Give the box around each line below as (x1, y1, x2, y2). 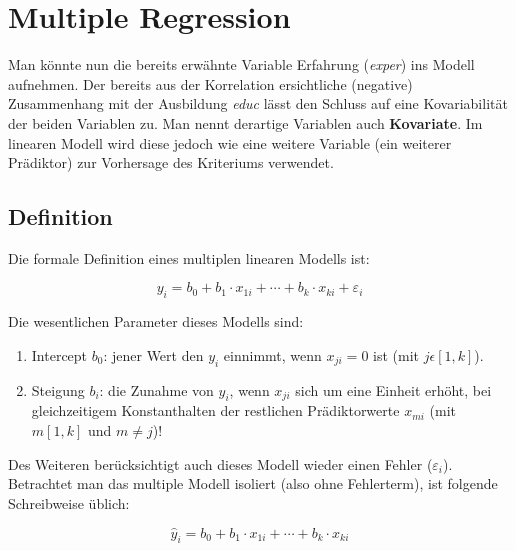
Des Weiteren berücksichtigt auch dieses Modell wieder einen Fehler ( (8, 453, 433, 474)
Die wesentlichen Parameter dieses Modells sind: (8, 311, 304, 332)
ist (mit (373, 344, 420, 365)
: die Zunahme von (99, 379, 214, 400)
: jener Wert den (103, 344, 204, 365)
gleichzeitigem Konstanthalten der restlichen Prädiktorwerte (31, 400, 400, 421)
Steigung (31, 379, 85, 400)
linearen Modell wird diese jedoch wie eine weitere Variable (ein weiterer (8, 132, 452, 153)
